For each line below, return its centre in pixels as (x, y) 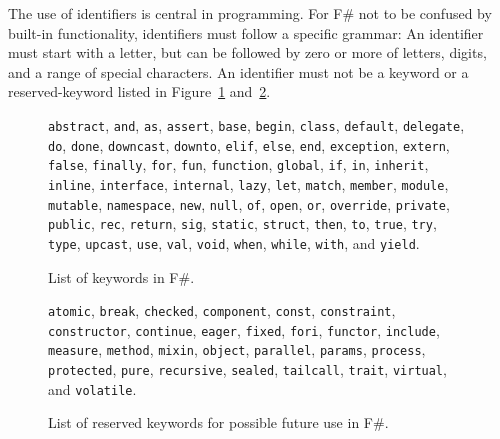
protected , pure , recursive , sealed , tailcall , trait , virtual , (247, 369)
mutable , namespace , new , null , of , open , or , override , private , (249, 203)
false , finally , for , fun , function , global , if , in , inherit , (238, 164)
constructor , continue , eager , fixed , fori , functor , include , (244, 329)
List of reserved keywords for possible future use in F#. (218, 422)
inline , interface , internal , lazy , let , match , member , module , (248, 183)
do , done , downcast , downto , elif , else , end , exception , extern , (249, 144)
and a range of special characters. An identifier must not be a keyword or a (238, 71)
